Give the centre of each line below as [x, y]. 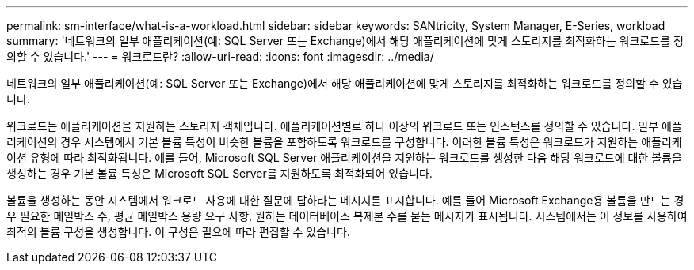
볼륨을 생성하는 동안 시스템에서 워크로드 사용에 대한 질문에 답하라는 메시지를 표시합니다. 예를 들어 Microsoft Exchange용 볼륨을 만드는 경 [345, 200]
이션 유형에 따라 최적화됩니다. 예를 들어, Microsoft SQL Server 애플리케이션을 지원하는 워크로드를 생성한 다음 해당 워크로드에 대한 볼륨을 [344, 157]
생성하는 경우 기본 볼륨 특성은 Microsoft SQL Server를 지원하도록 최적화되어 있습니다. [219, 173]
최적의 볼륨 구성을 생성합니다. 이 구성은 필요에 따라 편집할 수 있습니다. [178, 232]
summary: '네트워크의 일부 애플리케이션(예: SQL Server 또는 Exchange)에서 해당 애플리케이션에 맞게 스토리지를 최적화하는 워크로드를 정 [345, 41]
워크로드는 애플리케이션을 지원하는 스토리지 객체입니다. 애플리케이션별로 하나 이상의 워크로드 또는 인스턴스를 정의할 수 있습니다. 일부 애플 [344, 126]
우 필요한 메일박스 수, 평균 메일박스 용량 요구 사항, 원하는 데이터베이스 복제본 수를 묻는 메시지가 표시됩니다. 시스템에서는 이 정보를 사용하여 [347, 216]
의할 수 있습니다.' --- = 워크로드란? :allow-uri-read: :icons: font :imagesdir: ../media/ [220, 56]
